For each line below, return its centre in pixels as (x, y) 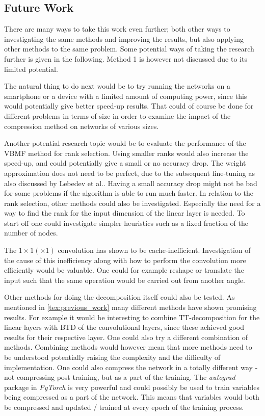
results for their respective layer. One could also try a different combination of (126, 337)
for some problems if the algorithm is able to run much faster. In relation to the (129, 193)
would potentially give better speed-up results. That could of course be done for (129, 106)
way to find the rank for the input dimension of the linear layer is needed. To (125, 213)
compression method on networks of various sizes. (82, 126)
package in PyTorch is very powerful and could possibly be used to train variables (132, 387)
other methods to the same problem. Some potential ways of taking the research (129, 49)
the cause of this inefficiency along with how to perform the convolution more (125, 260)
